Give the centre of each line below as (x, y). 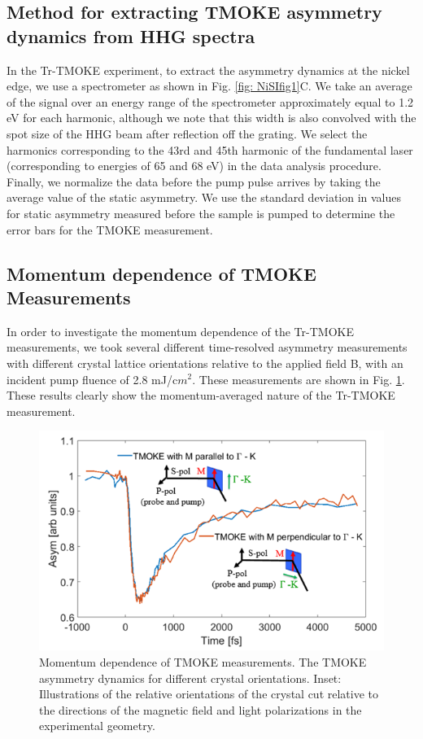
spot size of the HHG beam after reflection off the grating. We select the (187, 133)
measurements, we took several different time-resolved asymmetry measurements (207, 347)
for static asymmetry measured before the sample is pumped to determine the (201, 213)
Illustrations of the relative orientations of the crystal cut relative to (209, 694)
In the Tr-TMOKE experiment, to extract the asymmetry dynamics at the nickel (208, 70)
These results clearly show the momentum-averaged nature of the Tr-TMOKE (201, 395)
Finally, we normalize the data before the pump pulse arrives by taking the (194, 181)
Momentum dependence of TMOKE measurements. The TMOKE (203, 662)
